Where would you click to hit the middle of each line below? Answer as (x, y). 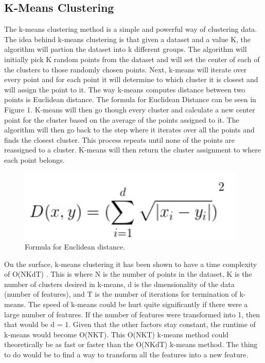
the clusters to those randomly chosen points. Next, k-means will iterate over (126, 69)
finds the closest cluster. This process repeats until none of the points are (120, 139)
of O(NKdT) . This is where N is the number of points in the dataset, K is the (128, 274)
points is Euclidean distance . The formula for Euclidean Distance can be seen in (130, 99)
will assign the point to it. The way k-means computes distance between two (125, 89)
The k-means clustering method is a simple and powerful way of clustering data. (131, 29)
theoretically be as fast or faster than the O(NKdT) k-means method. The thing (131, 344)
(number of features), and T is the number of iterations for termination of (121, 294)
